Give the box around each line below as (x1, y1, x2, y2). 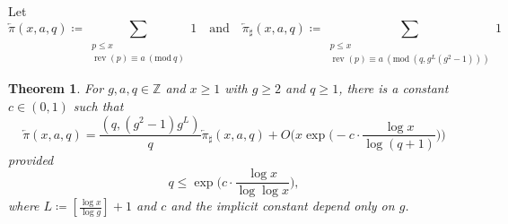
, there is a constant (338, 79, 449, 98)
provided (8, 150, 54, 168)
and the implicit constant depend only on (171, 196, 395, 215)
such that (73, 96, 124, 115)
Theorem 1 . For (8, 79, 104, 98)
